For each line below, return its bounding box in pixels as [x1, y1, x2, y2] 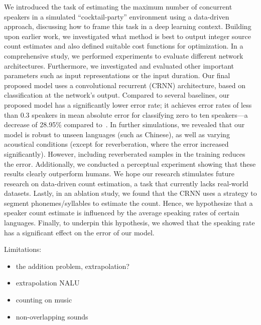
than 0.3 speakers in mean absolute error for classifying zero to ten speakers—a [4, 109, 248, 120]
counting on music [16, 294, 72, 305]
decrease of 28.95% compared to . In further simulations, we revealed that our [4, 119, 245, 130]
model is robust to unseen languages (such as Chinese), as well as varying [4, 129, 230, 139]
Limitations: [4, 244, 42, 254]
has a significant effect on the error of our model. [4, 227, 155, 237]
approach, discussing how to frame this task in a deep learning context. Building [4, 21, 251, 32]
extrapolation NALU [16, 277, 80, 288]
